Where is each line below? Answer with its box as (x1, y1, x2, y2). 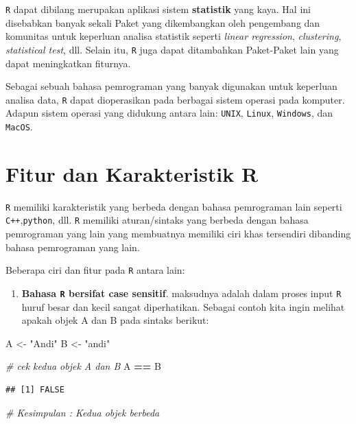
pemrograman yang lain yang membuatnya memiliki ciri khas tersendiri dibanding (5, 226, 351, 241)
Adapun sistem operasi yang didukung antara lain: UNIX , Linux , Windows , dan (5, 106, 333, 120)
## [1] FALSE (5, 384, 64, 394)
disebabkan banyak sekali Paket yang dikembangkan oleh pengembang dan (5, 15, 320, 30)
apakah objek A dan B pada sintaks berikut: (21, 313, 209, 327)
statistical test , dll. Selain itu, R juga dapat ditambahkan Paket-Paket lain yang (5, 42, 339, 56)
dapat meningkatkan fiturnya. (5, 56, 131, 70)
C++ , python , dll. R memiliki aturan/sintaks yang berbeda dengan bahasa (5, 213, 309, 227)
